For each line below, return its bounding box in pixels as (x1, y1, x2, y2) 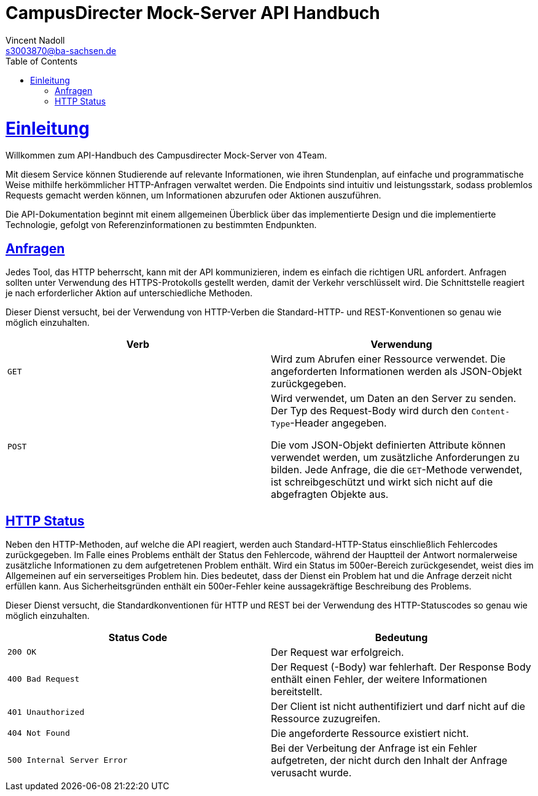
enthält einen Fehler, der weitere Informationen (271, 672, 487, 685)
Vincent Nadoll (6, 34, 65, 45)
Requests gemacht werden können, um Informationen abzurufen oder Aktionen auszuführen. (6, 190, 381, 201)
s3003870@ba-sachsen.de (6, 45, 117, 56)
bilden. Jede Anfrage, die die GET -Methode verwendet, (271, 463, 523, 476)
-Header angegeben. (290, 417, 387, 430)
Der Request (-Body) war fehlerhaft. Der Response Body (271, 660, 531, 673)
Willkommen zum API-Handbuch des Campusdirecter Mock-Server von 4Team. (6, 150, 327, 161)
